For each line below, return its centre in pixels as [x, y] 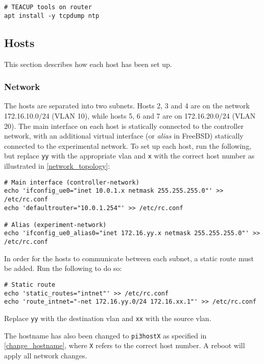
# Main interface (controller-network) [72, 182]
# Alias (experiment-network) [55, 225]
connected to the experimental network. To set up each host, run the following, [128, 145]
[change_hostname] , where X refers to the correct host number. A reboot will [125, 345]
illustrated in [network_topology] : [57, 165]
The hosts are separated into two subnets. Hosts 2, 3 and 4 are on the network [127, 106]
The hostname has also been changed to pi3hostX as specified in [105, 335]
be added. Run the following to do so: [63, 268]
